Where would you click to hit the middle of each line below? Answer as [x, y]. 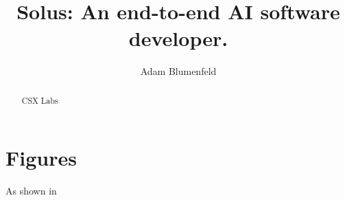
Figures [41, 158]
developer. [178, 38]
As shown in [31, 191]
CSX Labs [40, 100]
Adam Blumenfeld [178, 71]
